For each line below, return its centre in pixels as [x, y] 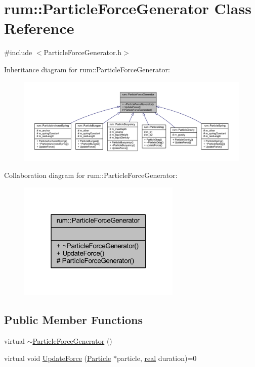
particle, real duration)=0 [157, 358]
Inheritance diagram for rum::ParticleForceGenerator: [87, 69]
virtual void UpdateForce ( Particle [58, 358]
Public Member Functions [73, 320]
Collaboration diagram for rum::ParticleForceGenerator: [91, 175]
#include [18, 52]
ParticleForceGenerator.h [83, 52]
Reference [39, 28]
